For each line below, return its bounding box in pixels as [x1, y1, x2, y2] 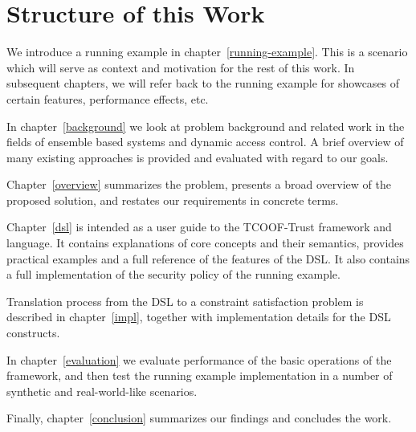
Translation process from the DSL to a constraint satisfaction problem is [6, 292, 364, 309]
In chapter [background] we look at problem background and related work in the [6, 117, 405, 134]
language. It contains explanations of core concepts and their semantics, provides [6, 234, 404, 251]
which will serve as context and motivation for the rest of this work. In [6, 59, 355, 75]
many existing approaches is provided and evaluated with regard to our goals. [6, 149, 389, 165]
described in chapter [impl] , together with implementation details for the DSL [6, 308, 391, 325]
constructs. [6, 324, 60, 341]
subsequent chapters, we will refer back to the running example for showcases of [6, 75, 400, 92]
